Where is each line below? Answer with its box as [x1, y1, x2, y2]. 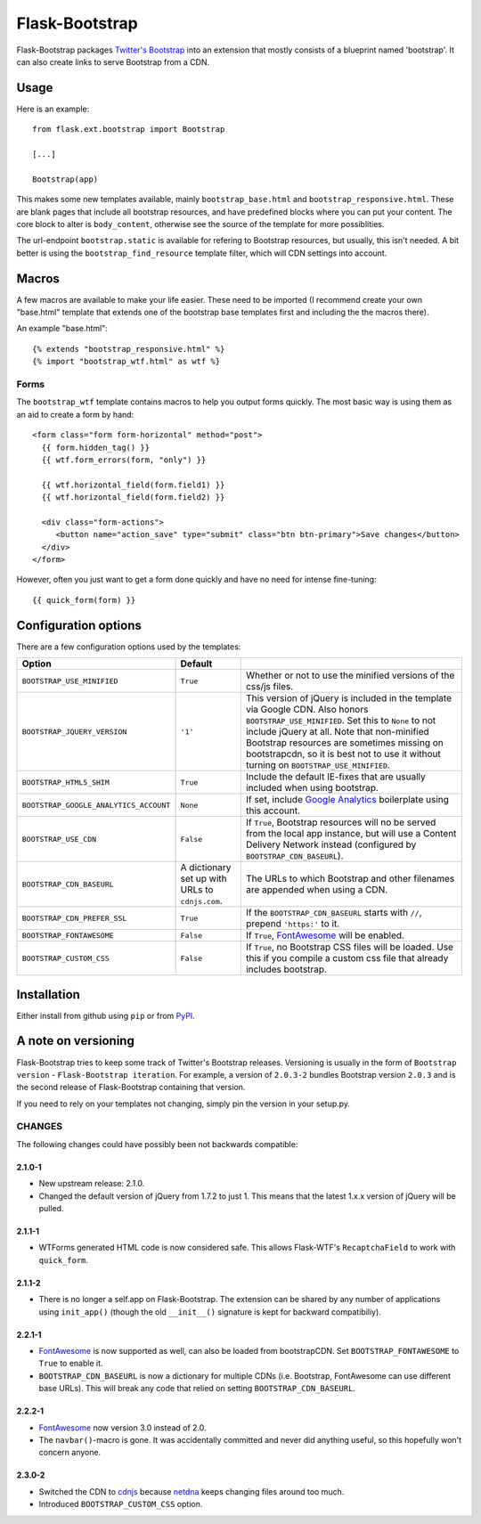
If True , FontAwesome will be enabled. [245, 929, 405, 941]
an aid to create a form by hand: [16, 409, 135, 420]
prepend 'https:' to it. [245, 917, 340, 930]
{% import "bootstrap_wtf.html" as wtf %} [32, 356, 221, 367]
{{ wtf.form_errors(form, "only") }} [41, 454, 207, 465]
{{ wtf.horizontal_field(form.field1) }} [41, 479, 225, 490]
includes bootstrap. [245, 963, 327, 975]
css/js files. [245, 681, 294, 693]
